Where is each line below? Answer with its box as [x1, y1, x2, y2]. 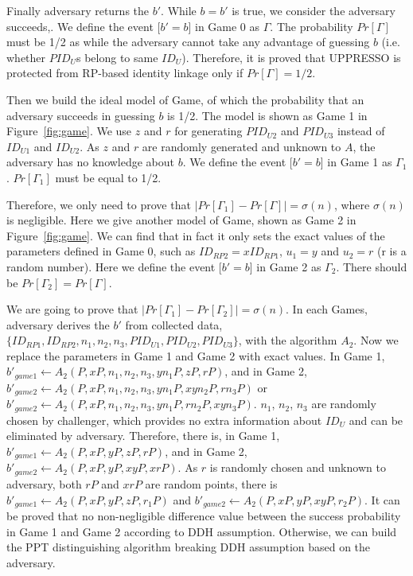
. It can [364, 491, 400, 508]
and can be [349, 411, 403, 428]
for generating [174, 123, 243, 139]
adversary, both [6, 475, 82, 492]
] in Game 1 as [320, 154, 392, 170]
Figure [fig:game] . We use [6, 123, 132, 139]
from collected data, [125, 316, 223, 333]
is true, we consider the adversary [232, 2, 395, 18]
